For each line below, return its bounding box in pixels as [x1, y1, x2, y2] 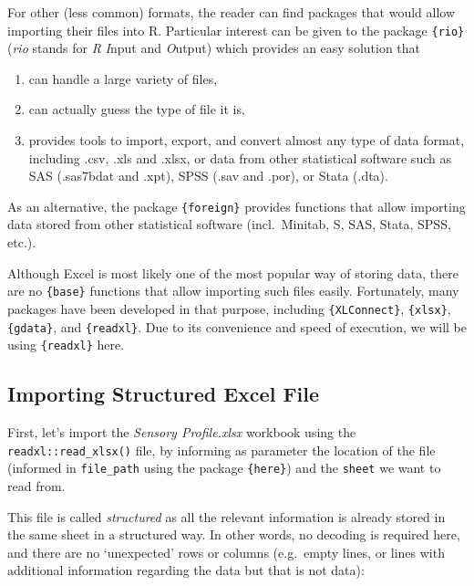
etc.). [7, 233, 36, 252]
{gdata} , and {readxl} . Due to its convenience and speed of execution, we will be [7, 317, 468, 336]
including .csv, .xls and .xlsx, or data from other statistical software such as [28, 148, 451, 167]
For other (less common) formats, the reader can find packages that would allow [7, 3, 456, 21]
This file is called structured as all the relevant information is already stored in [7, 507, 446, 526]
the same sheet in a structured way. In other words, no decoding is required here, [7, 525, 460, 544]
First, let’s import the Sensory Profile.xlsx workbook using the [7, 423, 356, 442]
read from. [7, 476, 66, 495]
